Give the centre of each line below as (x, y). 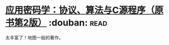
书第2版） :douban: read (57, 23)
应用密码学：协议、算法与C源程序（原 (84, 10)
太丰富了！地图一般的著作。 (34, 37)
